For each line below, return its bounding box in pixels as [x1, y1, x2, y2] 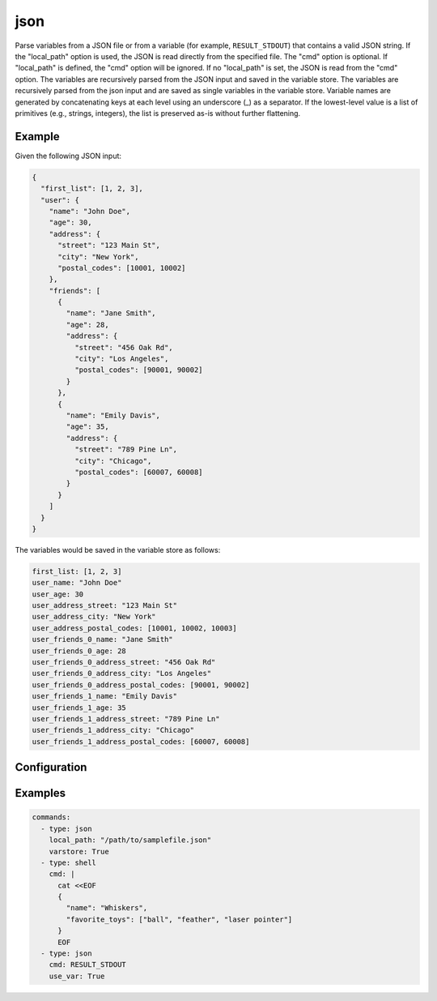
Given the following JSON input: [15, 151, 121, 160]
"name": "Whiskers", [66, 904, 148, 913]
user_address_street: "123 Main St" [32, 601, 178, 610]
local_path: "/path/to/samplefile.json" [49, 836, 212, 845]
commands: [32, 813, 71, 822]
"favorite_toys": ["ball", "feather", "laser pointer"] [66, 914, 293, 924]
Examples [15, 786, 66, 800]
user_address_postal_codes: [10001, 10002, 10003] [32, 623, 238, 632]
